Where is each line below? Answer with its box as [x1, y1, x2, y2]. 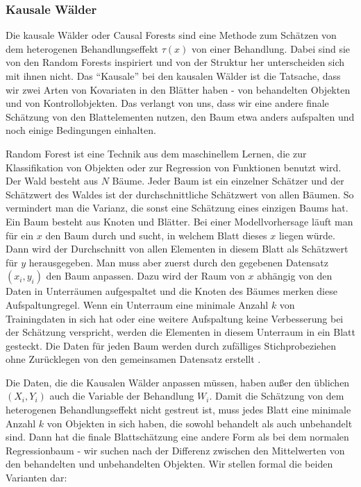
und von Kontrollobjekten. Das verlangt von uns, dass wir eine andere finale [6, 96, 329, 110]
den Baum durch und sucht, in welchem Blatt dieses [45, 228, 267, 242]
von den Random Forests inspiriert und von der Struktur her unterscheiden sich [6, 55, 345, 69]
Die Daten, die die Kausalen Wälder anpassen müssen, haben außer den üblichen [6, 375, 350, 389]
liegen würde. [278, 228, 335, 242]
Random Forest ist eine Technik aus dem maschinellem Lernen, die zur [6, 146, 307, 160]
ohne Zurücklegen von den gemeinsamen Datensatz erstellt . [6, 352, 261, 366]
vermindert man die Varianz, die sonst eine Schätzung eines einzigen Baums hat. [6, 200, 349, 215]
